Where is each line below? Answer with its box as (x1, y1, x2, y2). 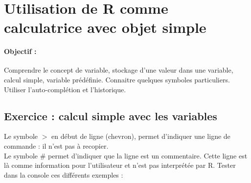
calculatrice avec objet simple (4, 17, 206, 37)
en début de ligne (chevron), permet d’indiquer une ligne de (51, 131, 230, 141)
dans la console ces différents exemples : (4, 169, 123, 180)
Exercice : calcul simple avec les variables (4, 108, 217, 123)
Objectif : (4, 46, 37, 56)
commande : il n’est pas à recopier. (4, 140, 109, 151)
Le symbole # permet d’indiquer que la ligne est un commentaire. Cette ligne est (4, 150, 248, 160)
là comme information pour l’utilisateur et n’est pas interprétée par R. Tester (4, 160, 236, 170)
